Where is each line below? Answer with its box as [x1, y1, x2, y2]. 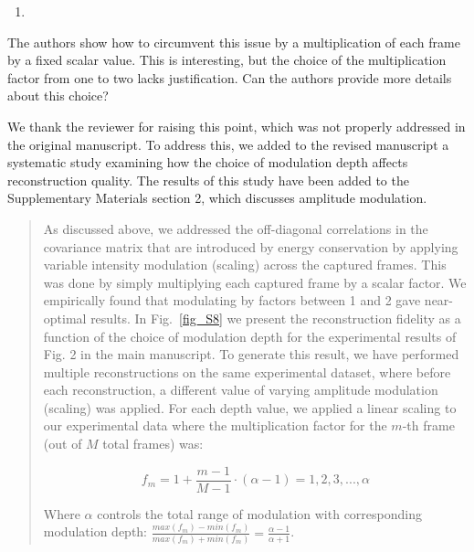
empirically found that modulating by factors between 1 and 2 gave [43, 291, 421, 310]
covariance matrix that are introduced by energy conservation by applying [43, 237, 458, 256]
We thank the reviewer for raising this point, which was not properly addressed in [7, 116, 466, 135]
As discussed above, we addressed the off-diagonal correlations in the [43, 218, 428, 238]
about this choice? [7, 86, 109, 105]
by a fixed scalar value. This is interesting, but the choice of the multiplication [7, 50, 447, 69]
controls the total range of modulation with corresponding [97, 504, 422, 523]
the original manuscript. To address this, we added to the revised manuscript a [7, 134, 449, 154]
